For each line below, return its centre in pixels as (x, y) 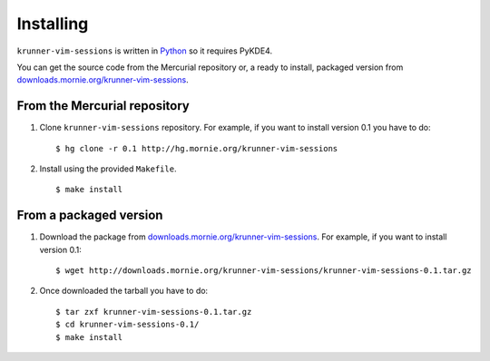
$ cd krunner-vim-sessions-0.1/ (127, 325)
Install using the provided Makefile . (108, 169)
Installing (53, 24)
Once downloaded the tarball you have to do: (124, 291)
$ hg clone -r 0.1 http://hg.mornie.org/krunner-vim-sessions (197, 148)
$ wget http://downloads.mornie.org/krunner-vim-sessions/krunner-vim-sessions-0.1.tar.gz (264, 271)
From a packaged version (90, 215)
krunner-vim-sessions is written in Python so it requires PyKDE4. (144, 51)
